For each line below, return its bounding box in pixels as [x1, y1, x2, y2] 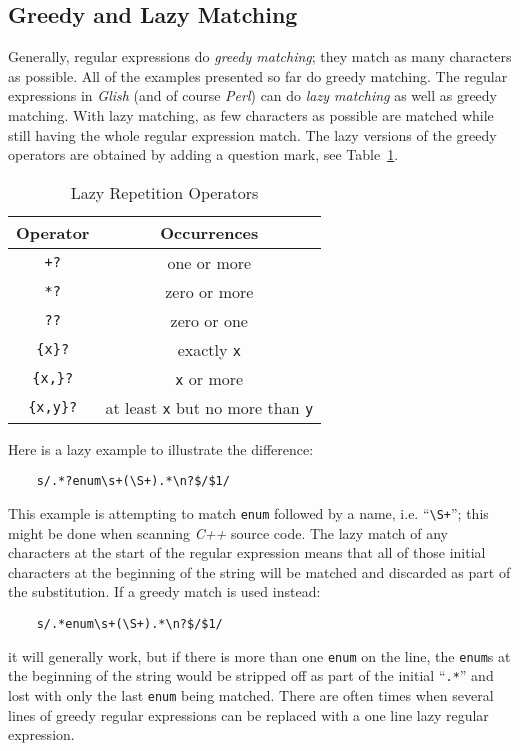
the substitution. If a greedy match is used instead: [8, 581, 321, 602]
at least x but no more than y [105, 395, 314, 419]
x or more [175, 366, 244, 390]
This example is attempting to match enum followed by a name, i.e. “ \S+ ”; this [8, 503, 489, 524]
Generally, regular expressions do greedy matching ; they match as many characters [8, 46, 512, 67]
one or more [167, 250, 252, 274]
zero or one [170, 308, 248, 332]
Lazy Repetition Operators [70, 180, 259, 204]
